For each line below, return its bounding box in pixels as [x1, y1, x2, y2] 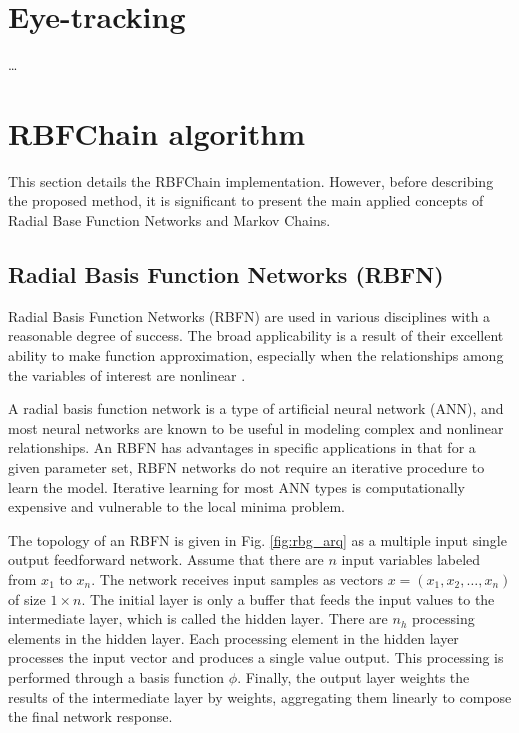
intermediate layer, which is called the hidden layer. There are [8, 608, 388, 629]
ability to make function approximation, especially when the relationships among [8, 345, 504, 366]
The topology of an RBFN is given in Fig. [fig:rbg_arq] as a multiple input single [8, 529, 507, 550]
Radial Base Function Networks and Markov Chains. [8, 210, 331, 231]
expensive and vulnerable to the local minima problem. [8, 496, 345, 517]
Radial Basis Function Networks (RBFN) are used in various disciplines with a [8, 305, 491, 326]
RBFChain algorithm [8, 112, 306, 153]
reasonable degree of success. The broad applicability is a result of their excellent [8, 325, 504, 346]
